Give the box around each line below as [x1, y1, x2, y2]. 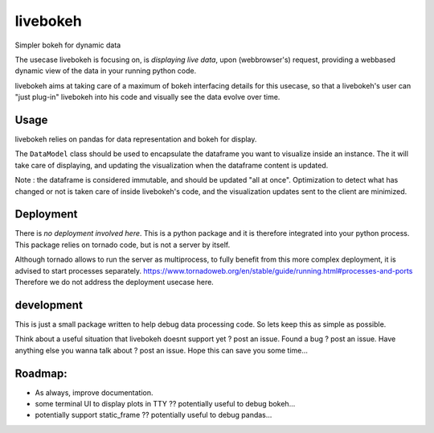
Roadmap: [14, 366, 68, 380]
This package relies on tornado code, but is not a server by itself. [14, 240, 231, 249]
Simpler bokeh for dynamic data [14, 40, 121, 50]
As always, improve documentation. [35, 387, 154, 398]
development [14, 298, 84, 311]
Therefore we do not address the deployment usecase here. [14, 278, 215, 287]
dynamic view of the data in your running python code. [14, 66, 197, 76]
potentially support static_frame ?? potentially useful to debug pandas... [35, 410, 272, 420]
